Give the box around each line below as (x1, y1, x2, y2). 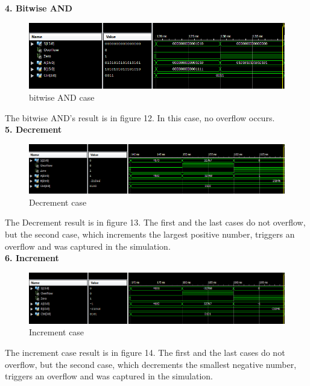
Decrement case (29, 195, 87, 208)
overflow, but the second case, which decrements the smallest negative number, (5, 358, 297, 370)
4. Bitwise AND (5, 2, 72, 14)
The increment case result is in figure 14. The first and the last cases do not (5, 346, 285, 359)
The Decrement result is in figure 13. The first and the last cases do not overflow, (5, 216, 306, 229)
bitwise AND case (29, 91, 95, 104)
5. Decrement (5, 123, 62, 136)
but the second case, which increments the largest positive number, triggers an (5, 228, 295, 240)
